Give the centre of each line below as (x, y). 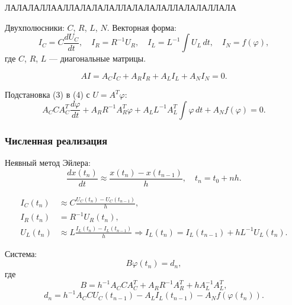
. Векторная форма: (142, 27)
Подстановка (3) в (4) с (47, 94)
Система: (21, 253)
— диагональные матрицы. (98, 58)
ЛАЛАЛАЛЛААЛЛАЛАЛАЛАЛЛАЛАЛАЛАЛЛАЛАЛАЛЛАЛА (121, 7)
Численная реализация (56, 140)
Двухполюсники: (35, 27)
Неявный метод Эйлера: (48, 163)
